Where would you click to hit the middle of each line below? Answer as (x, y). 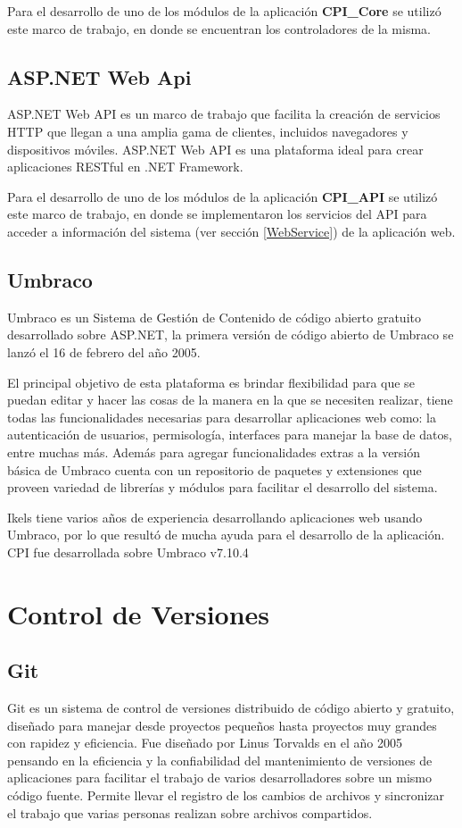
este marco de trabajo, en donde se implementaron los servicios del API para (217, 214)
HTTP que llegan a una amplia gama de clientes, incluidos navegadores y (208, 131)
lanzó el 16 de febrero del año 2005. (104, 351)
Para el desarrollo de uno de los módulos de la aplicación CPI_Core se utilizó (224, 11)
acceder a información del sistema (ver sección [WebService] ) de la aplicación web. (231, 231)
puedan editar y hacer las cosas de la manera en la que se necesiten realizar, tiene (230, 400)
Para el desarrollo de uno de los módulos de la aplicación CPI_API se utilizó (223, 196)
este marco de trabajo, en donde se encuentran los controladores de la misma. (219, 28)
